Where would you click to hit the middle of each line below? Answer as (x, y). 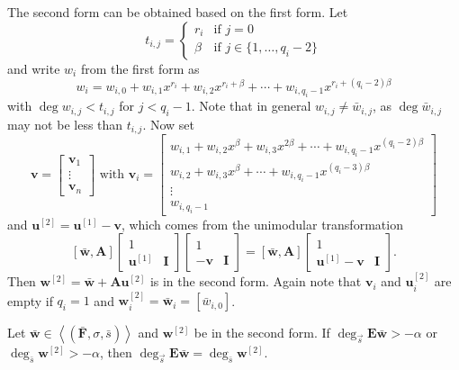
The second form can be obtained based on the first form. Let (178, 12)
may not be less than (65, 124)
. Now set (169, 124)
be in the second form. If (262, 333)
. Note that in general (251, 106)
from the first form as (140, 68)
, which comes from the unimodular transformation (262, 224)
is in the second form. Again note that (256, 281)
